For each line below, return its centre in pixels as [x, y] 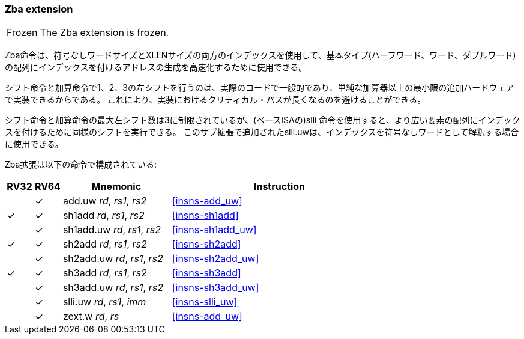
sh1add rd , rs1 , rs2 [104, 215]
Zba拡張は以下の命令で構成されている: [81, 165]
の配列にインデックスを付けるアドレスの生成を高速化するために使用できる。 [156, 67]
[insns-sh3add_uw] [215, 288]
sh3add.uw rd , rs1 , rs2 [113, 288]
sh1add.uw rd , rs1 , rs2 [112, 230]
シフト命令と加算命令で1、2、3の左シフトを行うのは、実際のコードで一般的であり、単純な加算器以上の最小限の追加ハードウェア [260, 88]
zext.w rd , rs [91, 316]
